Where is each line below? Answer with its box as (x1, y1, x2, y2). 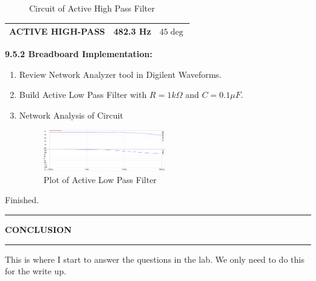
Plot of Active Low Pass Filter (43, 173, 157, 186)
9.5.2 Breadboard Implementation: (5, 47, 153, 60)
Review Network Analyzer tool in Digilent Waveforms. (19, 68, 222, 80)
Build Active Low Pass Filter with (19, 88, 147, 101)
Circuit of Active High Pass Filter (29, 2, 155, 14)
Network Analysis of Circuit (19, 108, 123, 121)
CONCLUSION (5, 223, 72, 235)
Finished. (5, 193, 39, 206)
